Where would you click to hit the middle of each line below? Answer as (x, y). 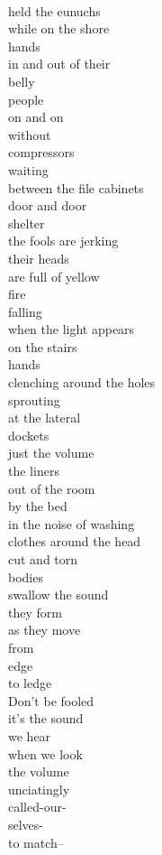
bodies (26, 576)
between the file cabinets (76, 187)
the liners (34, 471)
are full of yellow (54, 276)
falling (25, 311)
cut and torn (43, 559)
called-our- (37, 807)
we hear (30, 735)
